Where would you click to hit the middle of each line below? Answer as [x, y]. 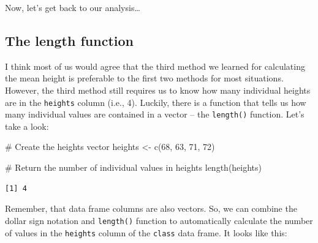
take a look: [27, 126]
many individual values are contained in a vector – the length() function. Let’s [155, 114]
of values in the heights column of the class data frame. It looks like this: [146, 232]
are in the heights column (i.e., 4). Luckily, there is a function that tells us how [156, 102]
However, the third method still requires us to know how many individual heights [158, 90]
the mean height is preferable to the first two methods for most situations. [144, 78]
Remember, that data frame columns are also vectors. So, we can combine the [151, 208]
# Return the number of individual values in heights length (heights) [134, 167]
